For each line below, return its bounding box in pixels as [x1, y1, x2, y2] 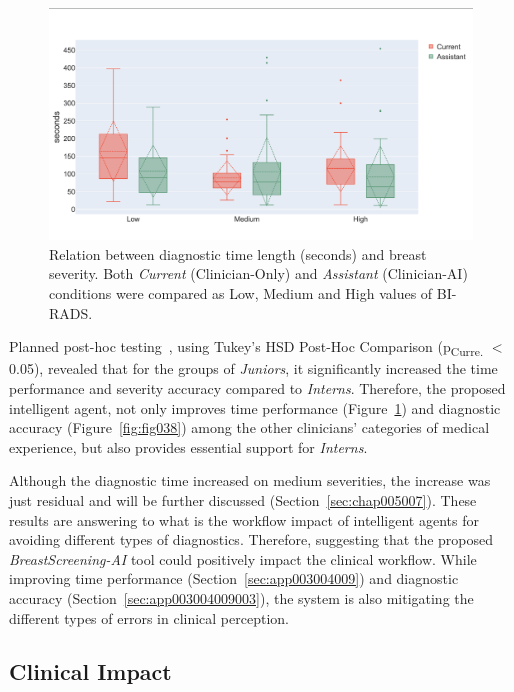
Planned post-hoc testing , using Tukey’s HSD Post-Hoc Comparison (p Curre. [9, 336, 484, 360]
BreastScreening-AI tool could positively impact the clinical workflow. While [9, 548, 477, 569]
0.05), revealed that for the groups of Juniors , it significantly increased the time [9, 358, 498, 379]
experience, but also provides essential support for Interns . [9, 436, 368, 457]
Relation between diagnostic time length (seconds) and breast [49, 243, 427, 264]
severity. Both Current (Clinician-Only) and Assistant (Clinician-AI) [49, 263, 468, 284]
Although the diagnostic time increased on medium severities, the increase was [9, 470, 491, 491]
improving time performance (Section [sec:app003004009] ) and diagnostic [9, 568, 459, 589]
